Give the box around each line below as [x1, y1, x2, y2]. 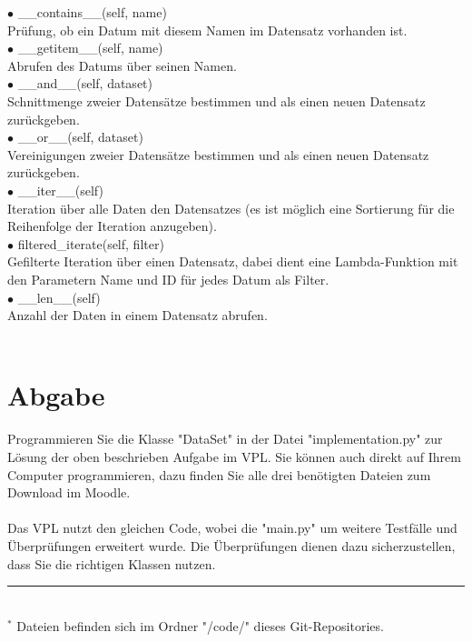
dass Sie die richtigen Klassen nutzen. [7, 554, 216, 573]
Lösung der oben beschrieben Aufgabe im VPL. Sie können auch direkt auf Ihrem [7, 447, 461, 466]
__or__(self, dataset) [17, 127, 143, 146]
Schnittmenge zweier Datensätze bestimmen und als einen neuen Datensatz [7, 91, 426, 110]
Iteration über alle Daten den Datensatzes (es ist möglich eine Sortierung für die [7, 198, 455, 217]
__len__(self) [17, 287, 101, 306]
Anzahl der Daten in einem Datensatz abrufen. [7, 306, 268, 325]
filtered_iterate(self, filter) [17, 234, 164, 253]
